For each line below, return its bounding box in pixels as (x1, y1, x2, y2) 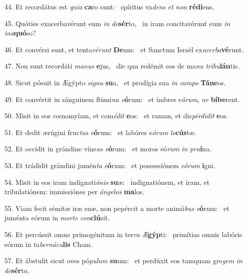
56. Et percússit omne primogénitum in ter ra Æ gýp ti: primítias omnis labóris (4, 229, 242, 239)
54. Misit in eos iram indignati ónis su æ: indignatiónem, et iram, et (4, 176, 210, 187)
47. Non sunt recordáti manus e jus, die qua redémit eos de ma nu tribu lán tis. (4, 61, 240, 71)
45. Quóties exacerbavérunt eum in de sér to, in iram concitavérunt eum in (4, 18, 230, 28)
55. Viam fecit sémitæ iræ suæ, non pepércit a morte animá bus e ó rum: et (4, 203, 229, 213)
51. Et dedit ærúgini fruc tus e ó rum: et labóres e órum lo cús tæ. (4, 127, 196, 137)
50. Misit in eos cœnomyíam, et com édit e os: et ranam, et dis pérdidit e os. (4, 110, 228, 121)
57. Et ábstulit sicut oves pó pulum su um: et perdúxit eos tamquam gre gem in (4, 255, 243, 266)
